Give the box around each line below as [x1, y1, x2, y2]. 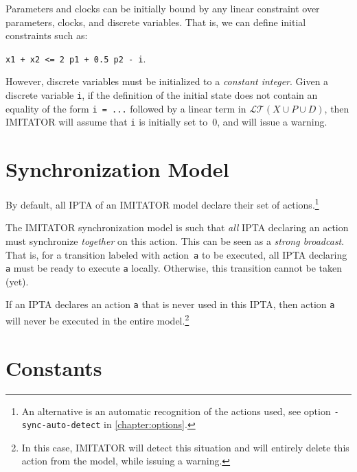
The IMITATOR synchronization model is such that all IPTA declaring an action [5, 220, 349, 235]
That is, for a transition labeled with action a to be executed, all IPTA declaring [5, 247, 347, 261]
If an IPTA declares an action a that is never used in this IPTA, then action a [5, 297, 335, 311]
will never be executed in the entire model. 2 [5, 311, 189, 327]
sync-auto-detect [21, 421, 101, 431]
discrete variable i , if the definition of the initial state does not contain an [5, 88, 318, 102]
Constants [5, 353, 102, 381]
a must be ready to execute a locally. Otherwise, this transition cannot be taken [5, 261, 342, 275]
